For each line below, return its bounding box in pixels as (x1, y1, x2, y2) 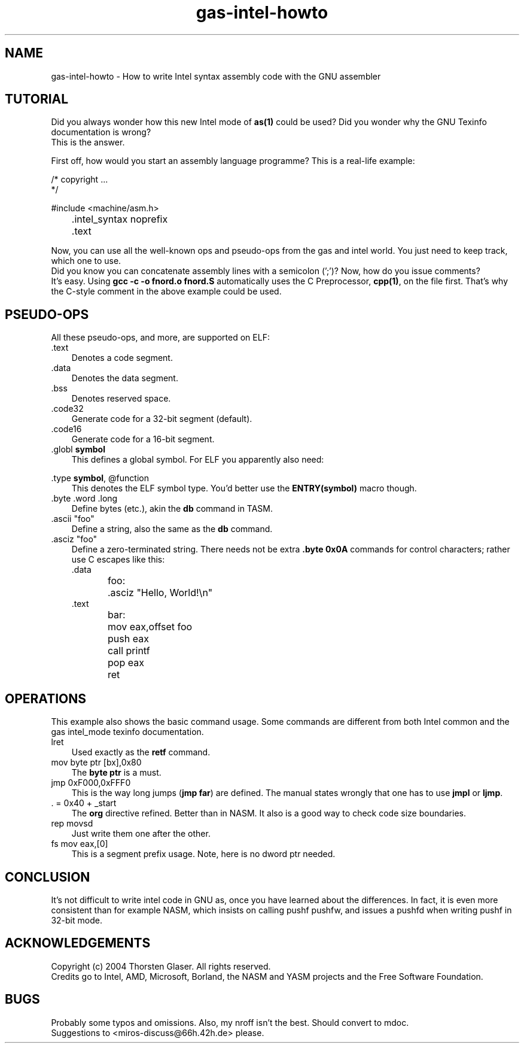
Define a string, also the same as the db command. (71, 524, 273, 534)
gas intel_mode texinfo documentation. (51, 727, 204, 737)
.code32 (51, 403, 84, 414)
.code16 (51, 424, 82, 435)
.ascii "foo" (51, 514, 95, 524)
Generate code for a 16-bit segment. (71, 434, 215, 445)
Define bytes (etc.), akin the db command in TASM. (71, 503, 273, 514)
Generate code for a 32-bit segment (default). (71, 414, 252, 424)
